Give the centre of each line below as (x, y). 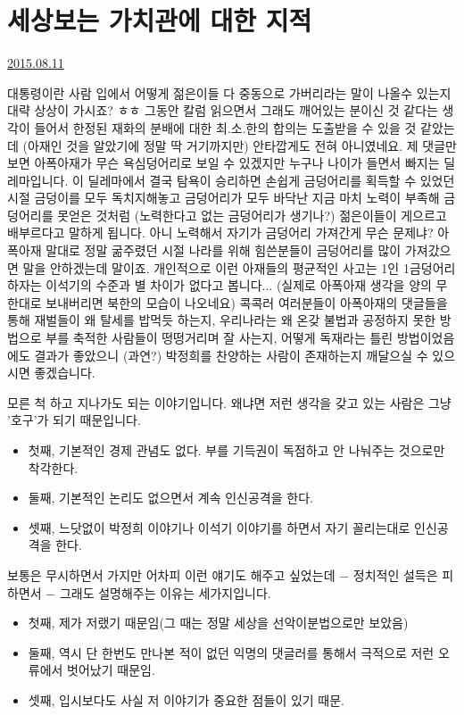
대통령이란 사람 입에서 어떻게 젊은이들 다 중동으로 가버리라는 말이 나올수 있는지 (229, 92)
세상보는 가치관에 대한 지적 (160, 20)
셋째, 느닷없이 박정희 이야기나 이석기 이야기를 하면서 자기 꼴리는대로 (219, 527)
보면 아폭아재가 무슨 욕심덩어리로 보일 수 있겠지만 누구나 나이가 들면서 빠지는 (224, 163)
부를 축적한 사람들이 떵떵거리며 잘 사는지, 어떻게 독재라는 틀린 (220, 338)
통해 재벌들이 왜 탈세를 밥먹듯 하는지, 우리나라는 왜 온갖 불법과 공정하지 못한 (222, 320)
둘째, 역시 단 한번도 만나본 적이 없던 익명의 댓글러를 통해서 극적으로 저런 (231, 652)
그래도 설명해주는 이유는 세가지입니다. (165, 592)
